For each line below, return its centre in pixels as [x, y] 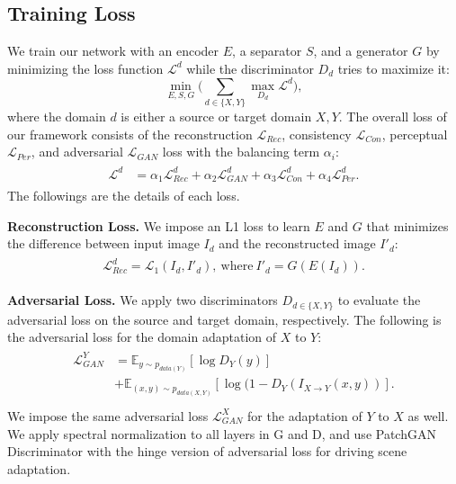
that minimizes [407, 225]
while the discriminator [250, 68]
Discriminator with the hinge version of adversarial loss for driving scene [207, 451]
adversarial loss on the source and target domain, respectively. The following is [224, 319]
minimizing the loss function [85, 68]
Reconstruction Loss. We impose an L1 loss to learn [159, 225]
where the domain [57, 117]
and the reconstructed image [297, 243]
